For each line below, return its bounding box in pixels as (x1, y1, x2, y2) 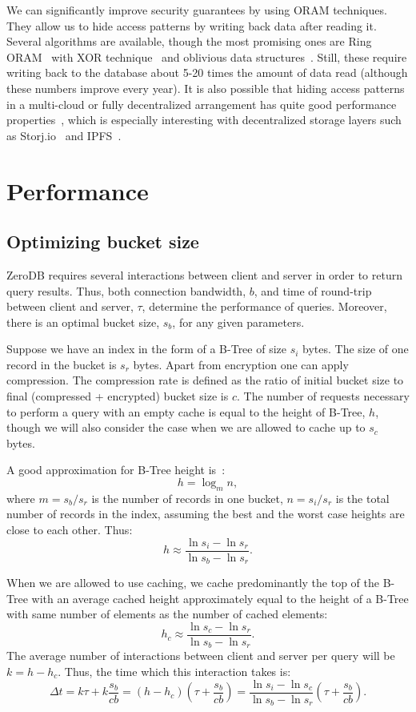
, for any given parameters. (172, 313, 305, 330)
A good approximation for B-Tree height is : (6, 461, 226, 478)
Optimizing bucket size (6, 229, 199, 254)
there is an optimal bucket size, (6, 313, 160, 330)
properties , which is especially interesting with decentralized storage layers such (6, 111, 402, 128)
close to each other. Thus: (6, 521, 133, 538)
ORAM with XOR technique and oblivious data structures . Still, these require (6, 48, 407, 65)
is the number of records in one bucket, (91, 489, 283, 506)
